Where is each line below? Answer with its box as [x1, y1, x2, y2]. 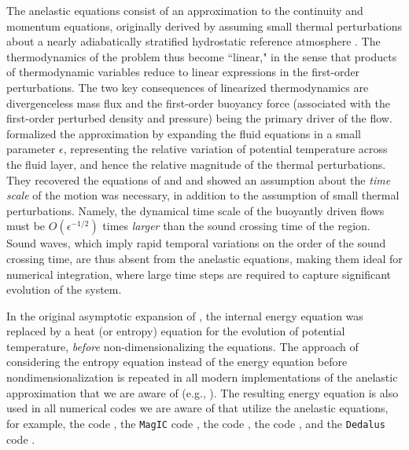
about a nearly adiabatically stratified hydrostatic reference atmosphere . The [6, 33, 381, 49]
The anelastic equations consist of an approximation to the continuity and [6, 2, 363, 18]
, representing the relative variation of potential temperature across [63, 141, 388, 157]
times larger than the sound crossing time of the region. [102, 218, 370, 234]
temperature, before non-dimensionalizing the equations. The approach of [6, 338, 359, 354]
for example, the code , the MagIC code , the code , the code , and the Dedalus [6, 415, 385, 431]
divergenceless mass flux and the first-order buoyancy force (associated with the [6, 94, 390, 111]
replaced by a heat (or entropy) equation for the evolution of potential [6, 323, 345, 339]
